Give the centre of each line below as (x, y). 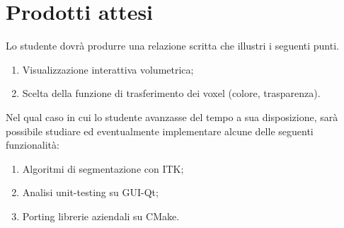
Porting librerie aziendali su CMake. (101, 216)
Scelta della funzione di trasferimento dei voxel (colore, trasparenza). (171, 93)
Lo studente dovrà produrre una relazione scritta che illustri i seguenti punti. (172, 46)
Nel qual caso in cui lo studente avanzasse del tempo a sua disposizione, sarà (172, 116)
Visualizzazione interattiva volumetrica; (108, 69)
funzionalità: (33, 145)
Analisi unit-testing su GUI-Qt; (90, 192)
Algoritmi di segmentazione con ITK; (103, 168)
